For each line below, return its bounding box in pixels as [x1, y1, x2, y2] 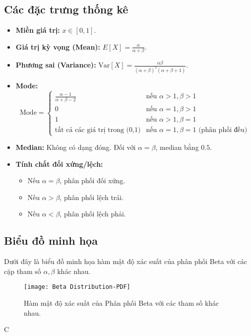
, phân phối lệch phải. [60, 208, 126, 219]
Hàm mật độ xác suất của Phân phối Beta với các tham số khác [24, 298, 219, 308]
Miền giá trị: [15, 25, 60, 35]
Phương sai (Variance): [15, 60, 96, 70]
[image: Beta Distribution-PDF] [24, 283, 130, 291]
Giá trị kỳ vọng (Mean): [15, 41, 101, 52]
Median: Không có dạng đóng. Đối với [15, 142, 136, 152]
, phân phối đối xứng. [60, 175, 125, 186]
